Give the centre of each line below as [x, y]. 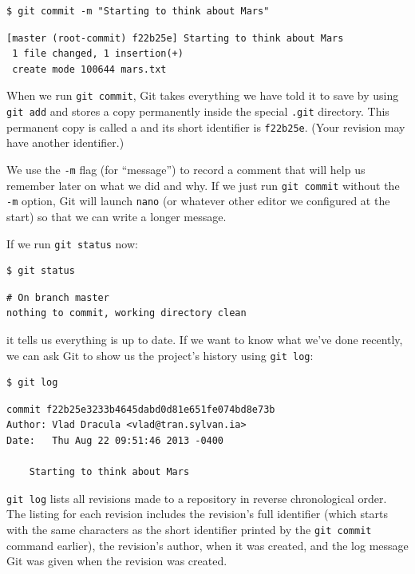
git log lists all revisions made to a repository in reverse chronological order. [197, 498]
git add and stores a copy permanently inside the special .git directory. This [198, 111]
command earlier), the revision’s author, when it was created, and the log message [207, 545]
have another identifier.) [65, 143]
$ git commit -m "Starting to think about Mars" [138, 11]
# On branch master [58, 297]
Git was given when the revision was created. [117, 561]
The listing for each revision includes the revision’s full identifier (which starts [197, 514]
